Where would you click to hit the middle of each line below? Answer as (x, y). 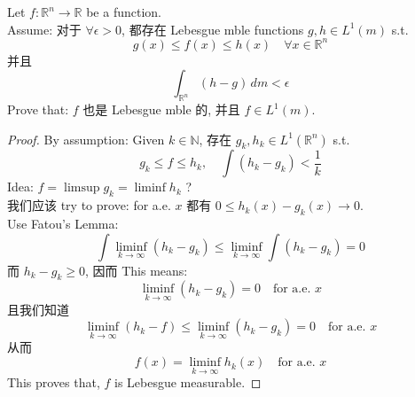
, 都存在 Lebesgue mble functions (213, 29)
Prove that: (38, 109)
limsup (82, 188)
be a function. (124, 12)
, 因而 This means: (137, 270)
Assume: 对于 (44, 29)
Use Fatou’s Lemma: (63, 224)
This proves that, (54, 382)
